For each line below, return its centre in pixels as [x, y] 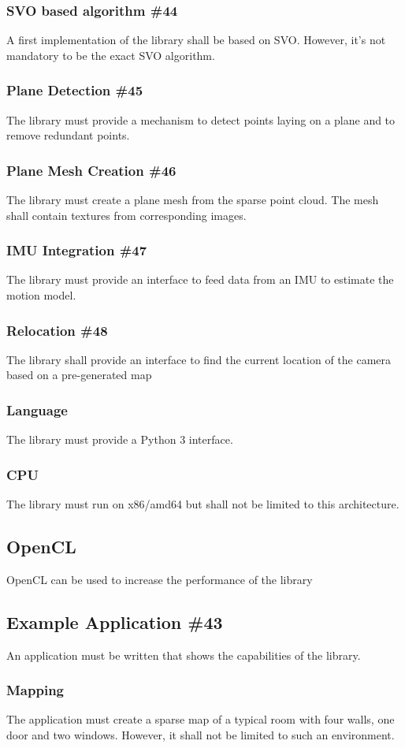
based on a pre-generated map [79, 375]
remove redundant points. [68, 135]
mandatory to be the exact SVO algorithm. [111, 55]
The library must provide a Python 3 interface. [120, 439]
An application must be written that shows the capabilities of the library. [184, 655]
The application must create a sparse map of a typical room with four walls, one [201, 719]
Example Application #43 [115, 621]
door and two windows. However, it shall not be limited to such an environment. [201, 735]
